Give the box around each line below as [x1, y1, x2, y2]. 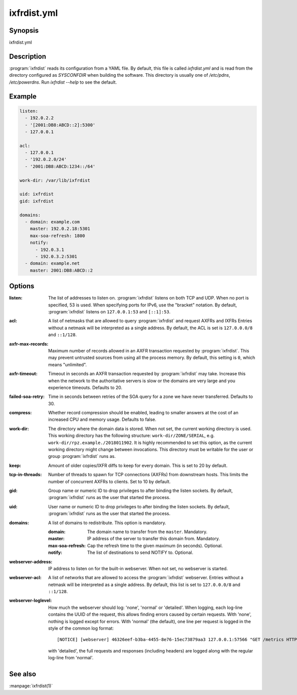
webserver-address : [9, 558, 53, 564]
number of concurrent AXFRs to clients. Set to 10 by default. [48, 478, 171, 485]
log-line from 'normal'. [48, 655, 94, 661]
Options [9, 282, 35, 291]
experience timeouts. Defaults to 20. [48, 384, 122, 391]
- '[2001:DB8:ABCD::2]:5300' [25, 122, 96, 128]
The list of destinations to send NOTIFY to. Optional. [87, 549, 194, 555]
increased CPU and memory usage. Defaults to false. [48, 416, 157, 423]
